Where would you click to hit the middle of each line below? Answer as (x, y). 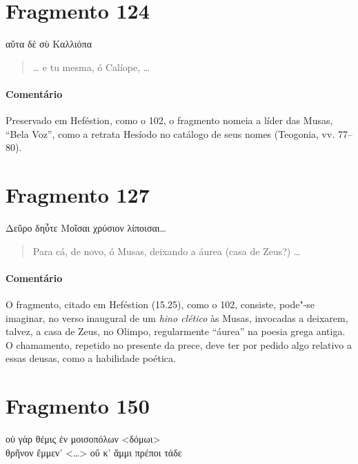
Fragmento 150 (78, 406)
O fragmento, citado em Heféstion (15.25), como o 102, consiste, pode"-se (160, 304)
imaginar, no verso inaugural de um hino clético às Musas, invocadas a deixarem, (177, 317)
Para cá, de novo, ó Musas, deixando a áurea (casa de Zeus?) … (167, 251)
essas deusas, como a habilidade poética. (91, 358)
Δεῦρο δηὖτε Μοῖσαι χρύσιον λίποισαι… (86, 228)
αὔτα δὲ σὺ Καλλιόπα (49, 44)
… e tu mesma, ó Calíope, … (91, 67)
